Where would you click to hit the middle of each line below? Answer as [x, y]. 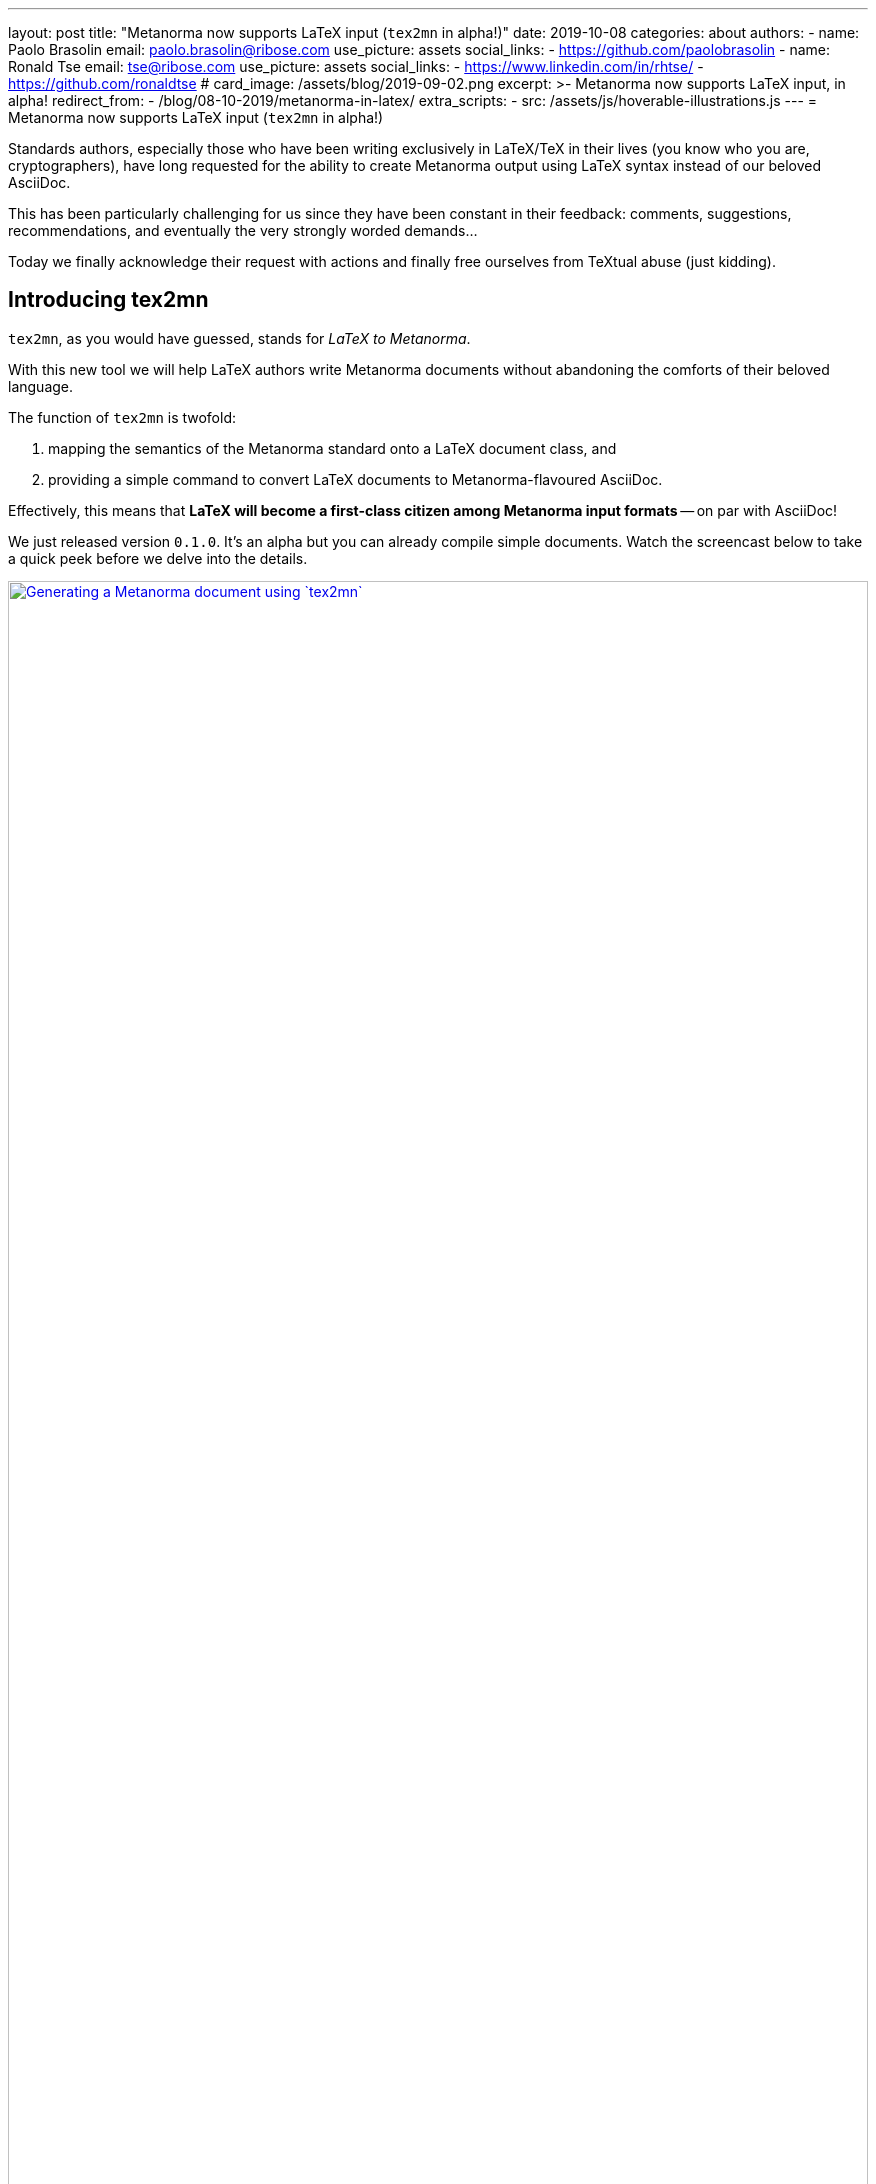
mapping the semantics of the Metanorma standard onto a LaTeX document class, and [332, 448]
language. [41, 386]
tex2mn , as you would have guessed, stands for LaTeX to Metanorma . [239, 338]
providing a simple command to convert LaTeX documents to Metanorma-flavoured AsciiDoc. [355, 479]
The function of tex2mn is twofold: [122, 417]
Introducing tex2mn [108, 300]
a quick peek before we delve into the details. [158, 558]
